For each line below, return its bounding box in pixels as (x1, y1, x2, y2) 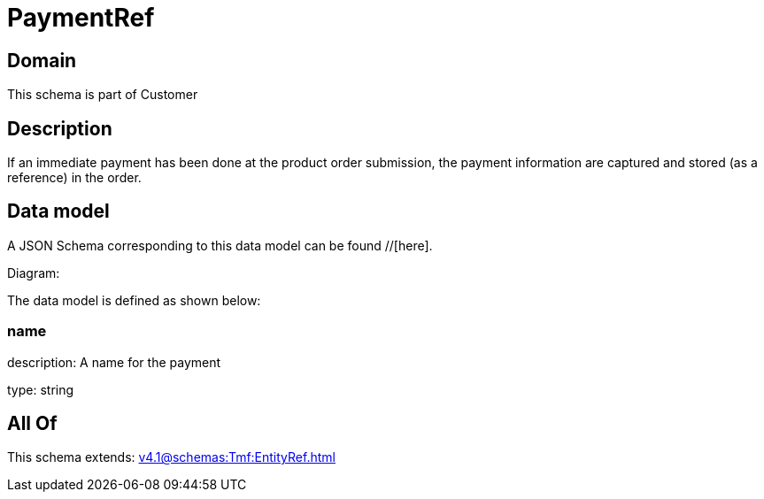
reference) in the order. (7, 170, 142, 186)
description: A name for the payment (7, 354, 221, 370)
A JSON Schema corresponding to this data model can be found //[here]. (7, 237, 433, 253)
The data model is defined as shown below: (7, 292, 261, 308)
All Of (7, 412, 58, 435)
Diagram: (7, 265, 60, 280)
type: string (7, 381, 74, 397)
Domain (7, 49, 77, 72)
